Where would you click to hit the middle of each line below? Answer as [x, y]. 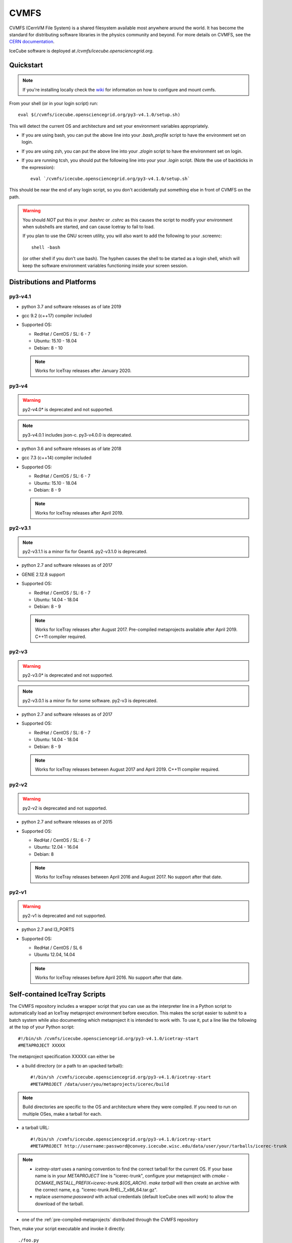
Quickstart [26, 65]
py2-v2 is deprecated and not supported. [65, 808]
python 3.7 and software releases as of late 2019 [72, 306]
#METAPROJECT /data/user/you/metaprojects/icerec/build [100, 1084]
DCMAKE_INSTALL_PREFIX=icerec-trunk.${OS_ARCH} [91, 1183]
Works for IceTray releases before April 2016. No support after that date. [109, 977]
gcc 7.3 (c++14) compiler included [57, 458]
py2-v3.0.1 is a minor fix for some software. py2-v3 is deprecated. [90, 701]
